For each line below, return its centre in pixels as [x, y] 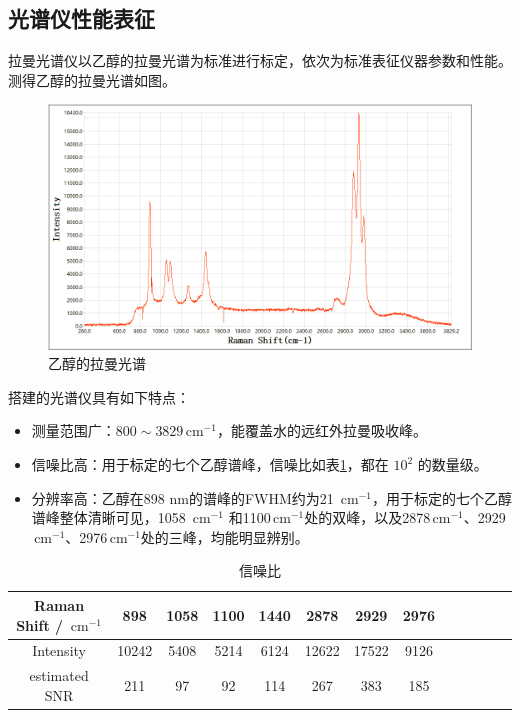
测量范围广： [73, 430]
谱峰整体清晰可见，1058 [108, 517]
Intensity [59, 650]
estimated [59, 675]
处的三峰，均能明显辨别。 [224, 536]
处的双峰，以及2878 [367, 517]
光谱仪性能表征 [81, 18]
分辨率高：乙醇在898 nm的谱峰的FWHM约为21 [182, 497]
